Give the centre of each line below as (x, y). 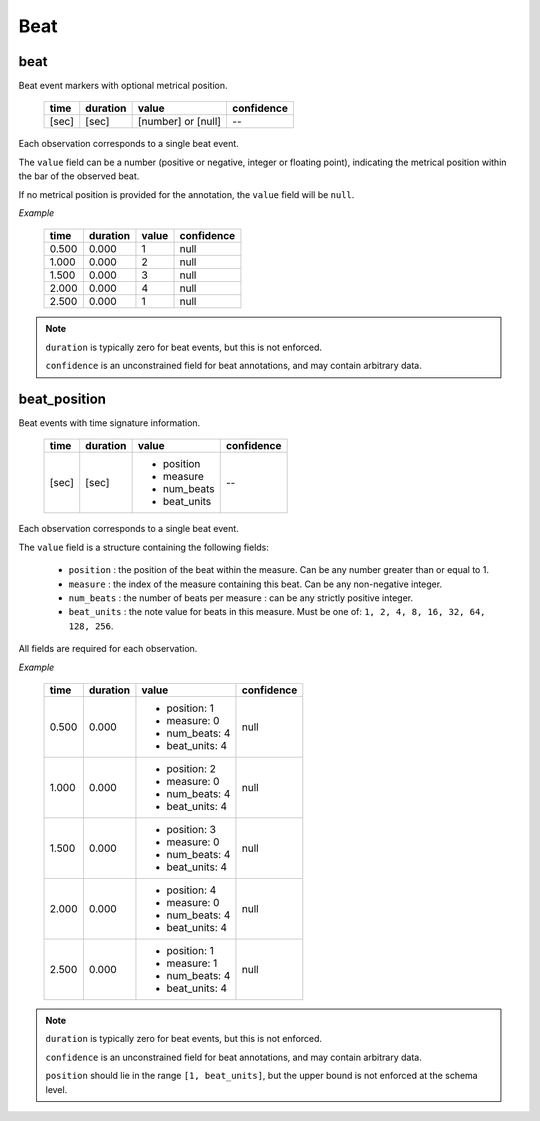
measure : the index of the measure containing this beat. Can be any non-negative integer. (255, 584)
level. (56, 1089)
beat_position (62, 399)
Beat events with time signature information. (109, 423)
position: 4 (191, 890)
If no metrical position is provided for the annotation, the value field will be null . (186, 194)
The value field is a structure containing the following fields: (144, 547)
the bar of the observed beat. (79, 176)
